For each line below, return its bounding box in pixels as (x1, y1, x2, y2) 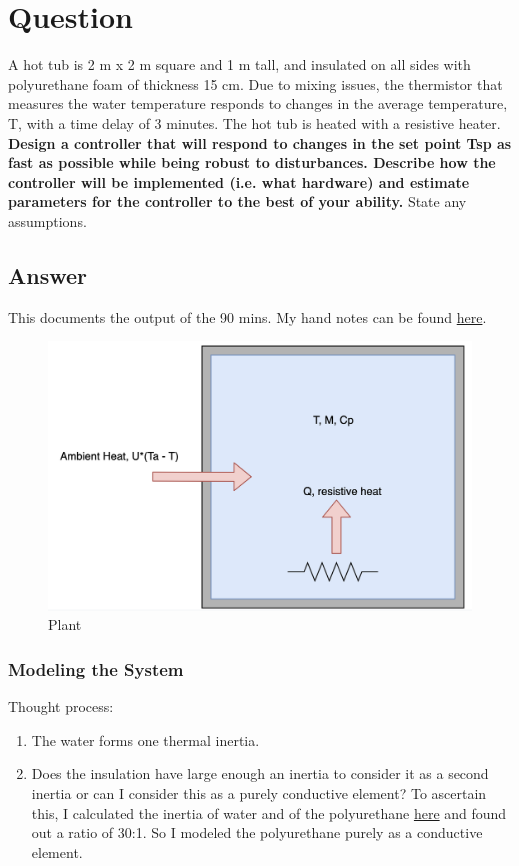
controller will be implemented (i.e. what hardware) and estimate (8, 171, 470, 192)
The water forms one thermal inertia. (31, 729, 260, 750)
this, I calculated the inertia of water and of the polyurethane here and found (31, 802, 507, 823)
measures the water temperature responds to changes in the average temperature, (8, 93, 508, 114)
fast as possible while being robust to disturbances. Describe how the (8, 152, 496, 173)
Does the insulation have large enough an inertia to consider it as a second (31, 763, 489, 784)
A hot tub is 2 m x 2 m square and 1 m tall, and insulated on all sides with (8, 54, 471, 75)
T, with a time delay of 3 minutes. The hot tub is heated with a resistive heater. (8, 112, 501, 133)
